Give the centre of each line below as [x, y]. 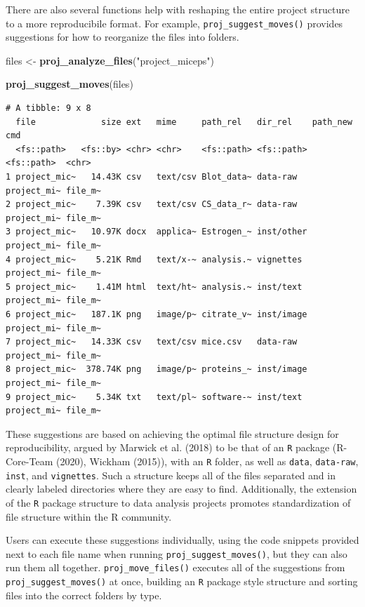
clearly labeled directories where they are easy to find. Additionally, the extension [181, 489]
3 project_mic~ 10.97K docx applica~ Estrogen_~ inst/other [157, 232]
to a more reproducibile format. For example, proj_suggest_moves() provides [174, 23]
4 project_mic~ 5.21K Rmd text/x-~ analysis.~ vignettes [154, 259]
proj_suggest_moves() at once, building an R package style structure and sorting [182, 581]
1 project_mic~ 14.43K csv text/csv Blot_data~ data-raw [152, 177]
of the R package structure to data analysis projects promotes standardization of [178, 502]
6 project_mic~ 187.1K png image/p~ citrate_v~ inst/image [157, 314]
